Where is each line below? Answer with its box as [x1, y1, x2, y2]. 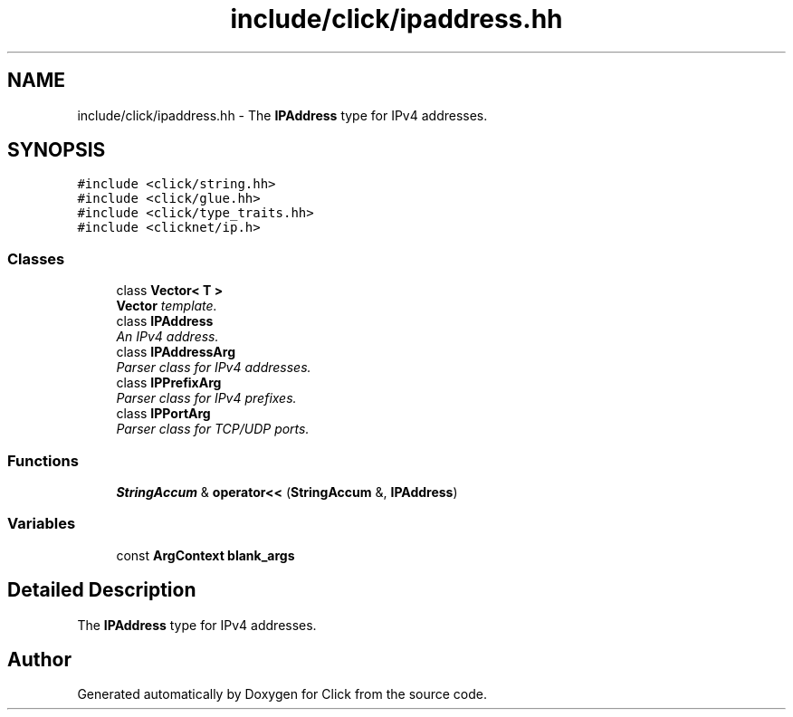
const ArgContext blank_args [116, 547, 295, 563]
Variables [7, 514, 76, 533]
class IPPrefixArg [116, 375, 222, 391]
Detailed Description [7, 578, 196, 602]
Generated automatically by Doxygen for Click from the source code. [77, 686, 488, 703]
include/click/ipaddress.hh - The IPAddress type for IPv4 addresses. [77, 107, 488, 123]
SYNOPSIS [7, 139, 106, 162]
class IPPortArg [116, 406, 211, 422]
